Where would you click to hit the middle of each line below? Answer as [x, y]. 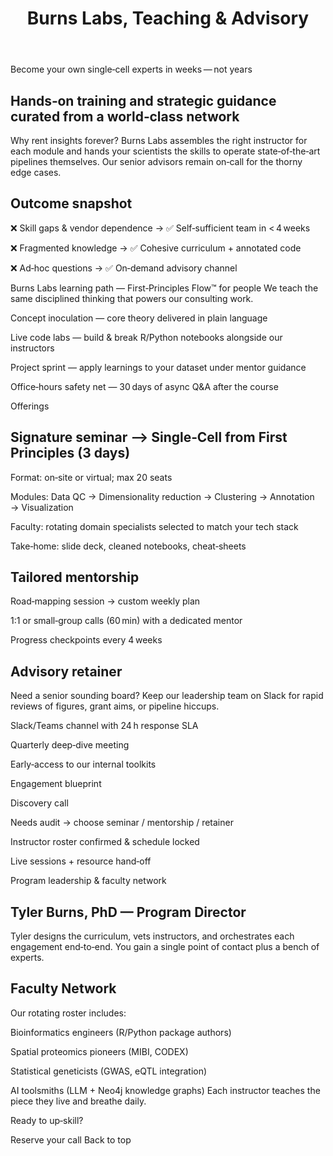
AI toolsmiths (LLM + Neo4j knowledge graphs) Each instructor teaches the [165, 1090]
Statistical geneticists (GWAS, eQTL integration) [109, 1071]
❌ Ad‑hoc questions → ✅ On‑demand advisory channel [124, 268]
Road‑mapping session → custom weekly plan [105, 601]
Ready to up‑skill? [47, 1120]
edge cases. [36, 172]
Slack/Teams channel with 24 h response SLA [104, 726]
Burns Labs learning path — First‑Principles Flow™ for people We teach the [164, 288]
